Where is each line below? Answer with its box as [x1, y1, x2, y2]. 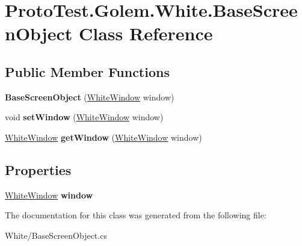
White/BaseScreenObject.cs [5, 229, 107, 241]
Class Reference [79, 21, 213, 46]
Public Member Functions [5, 62, 170, 81]
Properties [5, 160, 72, 179]
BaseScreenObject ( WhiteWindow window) [5, 90, 174, 103]
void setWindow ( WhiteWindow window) [5, 111, 164, 123]
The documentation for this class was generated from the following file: [5, 209, 267, 221]
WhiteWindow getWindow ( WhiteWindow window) [5, 131, 202, 143]
